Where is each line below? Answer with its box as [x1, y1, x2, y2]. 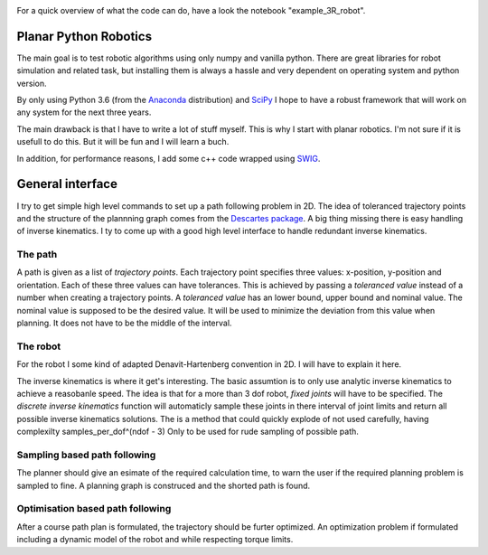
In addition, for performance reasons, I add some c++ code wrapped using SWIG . [16, 153, 321, 164]
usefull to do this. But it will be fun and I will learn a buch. [16, 136, 230, 147]
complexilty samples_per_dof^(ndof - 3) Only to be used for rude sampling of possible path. [16, 426, 359, 437]
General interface [16, 176, 117, 192]
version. [16, 78, 47, 89]
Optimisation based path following [16, 503, 172, 515]
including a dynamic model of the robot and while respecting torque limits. [16, 534, 294, 545]
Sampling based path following [16, 448, 156, 461]
